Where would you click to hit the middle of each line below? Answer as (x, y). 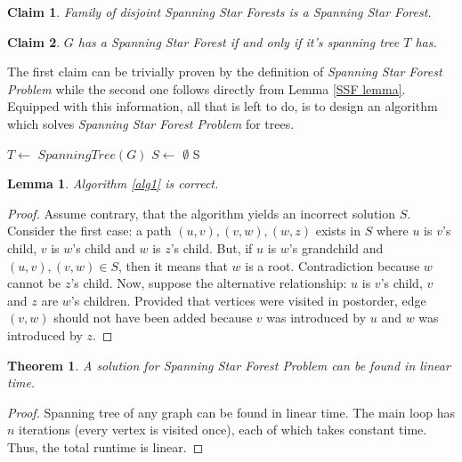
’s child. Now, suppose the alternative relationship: (209, 283)
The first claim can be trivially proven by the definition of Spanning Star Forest (225, 72)
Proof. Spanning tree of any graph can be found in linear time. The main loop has (231, 412)
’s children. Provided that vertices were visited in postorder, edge (248, 300)
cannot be (34, 283)
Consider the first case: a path (89, 231)
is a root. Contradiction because (332, 265)
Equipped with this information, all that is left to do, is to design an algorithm (223, 106)
